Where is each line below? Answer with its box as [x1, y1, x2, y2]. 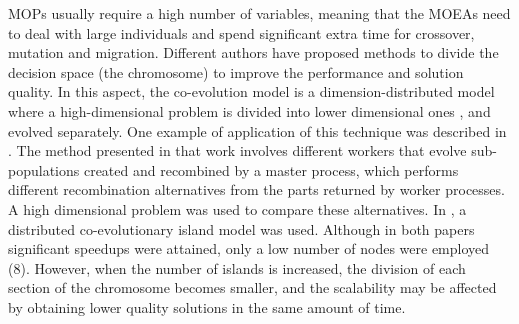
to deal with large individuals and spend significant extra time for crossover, [8, 22, 475, 43]
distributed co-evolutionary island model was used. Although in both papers [8, 218, 475, 239]
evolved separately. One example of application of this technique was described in [8, 120, 507, 141]
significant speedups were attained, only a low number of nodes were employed [8, 238, 490, 259]
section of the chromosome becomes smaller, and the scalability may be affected [8, 277, 497, 298]
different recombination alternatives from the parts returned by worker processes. [8, 179, 505, 200]
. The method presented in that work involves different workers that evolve [8, 140, 467, 161]
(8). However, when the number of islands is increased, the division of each [8, 257, 466, 278]
